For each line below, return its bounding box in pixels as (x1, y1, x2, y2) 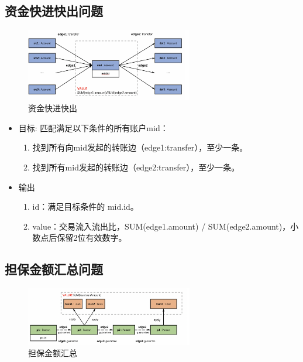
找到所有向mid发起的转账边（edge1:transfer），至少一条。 (32, 141, 248, 153)
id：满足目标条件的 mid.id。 (32, 200, 139, 213)
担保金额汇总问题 (5, 260, 103, 278)
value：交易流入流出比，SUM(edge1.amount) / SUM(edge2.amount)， (32, 220, 291, 232)
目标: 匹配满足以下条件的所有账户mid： (18, 121, 168, 134)
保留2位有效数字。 (57, 231, 127, 244)
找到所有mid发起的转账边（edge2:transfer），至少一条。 (32, 161, 240, 173)
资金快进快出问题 (5, 2, 103, 20)
